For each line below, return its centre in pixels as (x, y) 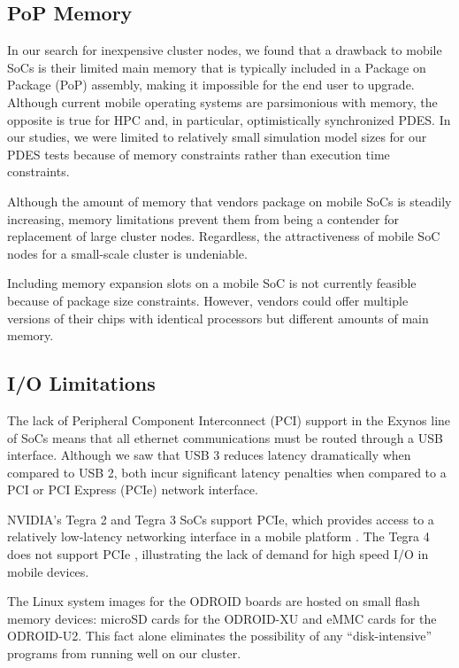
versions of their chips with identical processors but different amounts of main (218, 318)
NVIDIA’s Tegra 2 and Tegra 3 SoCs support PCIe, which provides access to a (221, 519)
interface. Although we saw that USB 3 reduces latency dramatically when (209, 455)
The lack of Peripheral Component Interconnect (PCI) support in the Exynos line (229, 419)
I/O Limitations (81, 383)
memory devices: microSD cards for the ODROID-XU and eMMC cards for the (222, 618)
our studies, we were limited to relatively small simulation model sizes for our (217, 137)
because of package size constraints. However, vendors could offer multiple (208, 300)
